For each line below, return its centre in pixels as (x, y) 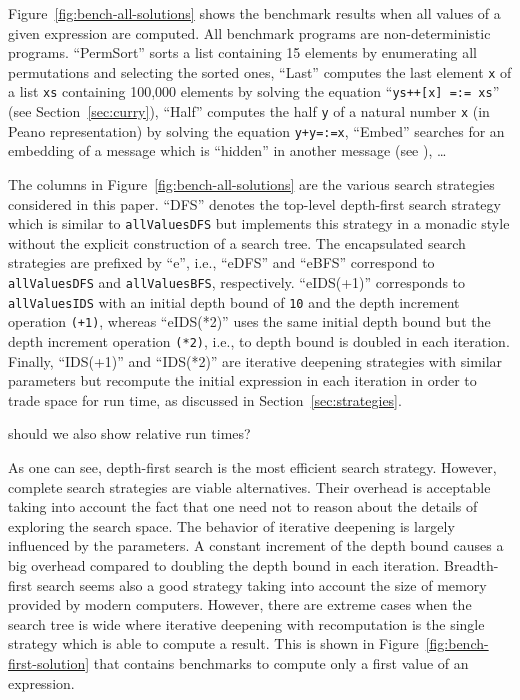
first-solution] (49, 662)
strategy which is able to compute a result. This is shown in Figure (213, 643)
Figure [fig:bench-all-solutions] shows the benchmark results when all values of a (254, 13)
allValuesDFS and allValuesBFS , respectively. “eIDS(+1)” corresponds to (237, 282)
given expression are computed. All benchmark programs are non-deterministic (249, 32)
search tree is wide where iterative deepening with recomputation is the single (246, 623)
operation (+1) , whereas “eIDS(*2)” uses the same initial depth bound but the (249, 321)
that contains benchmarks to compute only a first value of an (281, 662)
